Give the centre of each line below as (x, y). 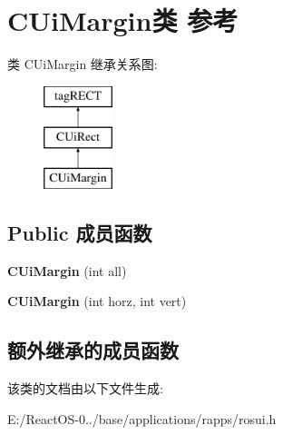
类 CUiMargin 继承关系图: (83, 64)
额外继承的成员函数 (93, 350)
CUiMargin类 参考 (123, 20)
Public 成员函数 (80, 233)
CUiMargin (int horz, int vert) (97, 301)
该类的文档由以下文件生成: (85, 388)
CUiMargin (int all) (67, 270)
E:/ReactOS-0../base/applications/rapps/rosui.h (142, 418)
